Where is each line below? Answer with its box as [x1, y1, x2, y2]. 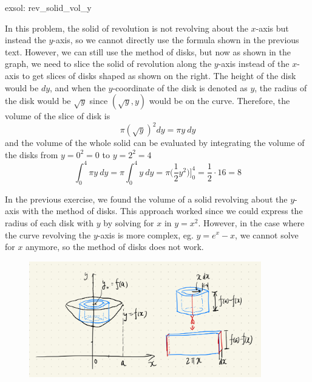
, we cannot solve [235, 228, 299, 241]
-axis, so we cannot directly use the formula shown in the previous [53, 33, 299, 46]
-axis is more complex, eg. [97, 228, 194, 241]
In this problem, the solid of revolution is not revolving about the [5, 21, 248, 34]
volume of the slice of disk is [5, 109, 110, 122]
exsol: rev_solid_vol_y [5, 1, 92, 13]
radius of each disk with [5, 216, 94, 229]
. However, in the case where [198, 216, 305, 229]
